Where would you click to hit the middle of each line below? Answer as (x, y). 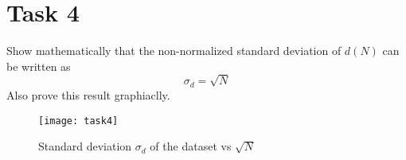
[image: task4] (78, 121)
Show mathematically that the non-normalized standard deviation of (174, 51)
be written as (39, 66)
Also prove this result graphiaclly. (88, 94)
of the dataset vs (191, 146)
